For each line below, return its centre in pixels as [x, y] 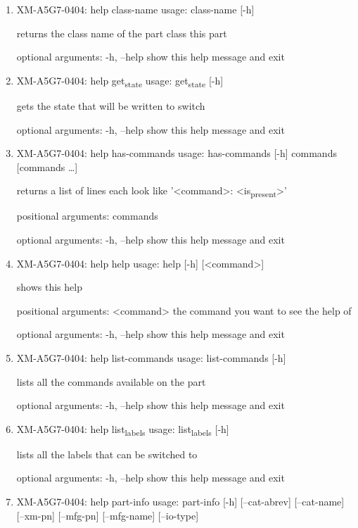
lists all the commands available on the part [111, 381]
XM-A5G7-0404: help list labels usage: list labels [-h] [123, 429]
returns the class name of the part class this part [122, 33]
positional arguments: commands [87, 216]
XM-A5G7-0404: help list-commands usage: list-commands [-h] [151, 357]
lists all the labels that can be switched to [107, 454]
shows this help [49, 287]
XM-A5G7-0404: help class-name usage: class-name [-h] [135, 9]
